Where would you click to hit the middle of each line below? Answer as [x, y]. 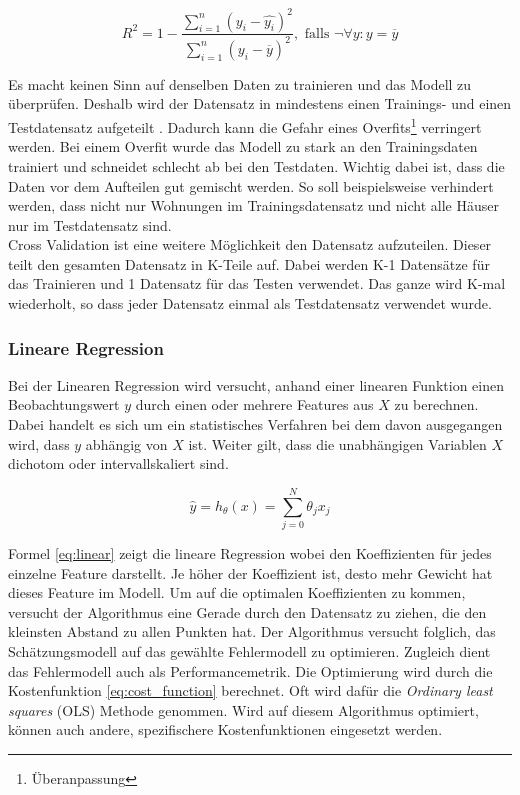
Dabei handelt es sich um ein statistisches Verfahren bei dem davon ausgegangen [255, 424]
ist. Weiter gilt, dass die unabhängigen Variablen [337, 443]
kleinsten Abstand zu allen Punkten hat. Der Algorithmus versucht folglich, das [252, 631]
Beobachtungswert [64, 404]
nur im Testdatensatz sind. [90, 224]
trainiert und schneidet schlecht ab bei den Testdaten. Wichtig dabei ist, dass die [256, 165]
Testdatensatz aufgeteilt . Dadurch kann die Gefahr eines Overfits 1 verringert [245, 125]
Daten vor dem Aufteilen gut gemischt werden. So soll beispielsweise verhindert [251, 185]
